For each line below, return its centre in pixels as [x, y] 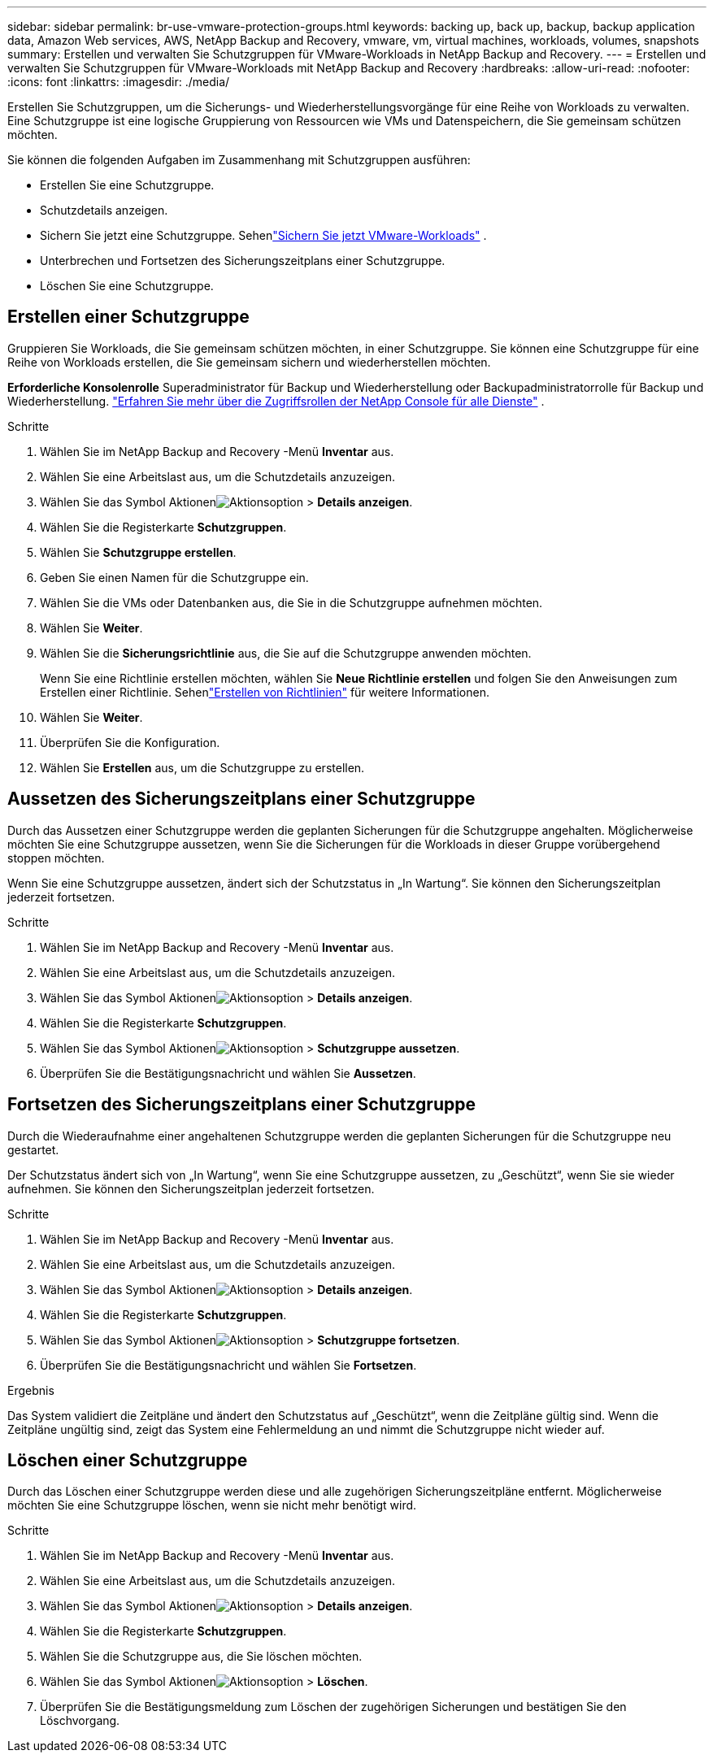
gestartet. [33, 1149]
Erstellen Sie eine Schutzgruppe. [127, 185]
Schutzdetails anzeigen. [104, 210]
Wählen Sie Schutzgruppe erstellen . [138, 552]
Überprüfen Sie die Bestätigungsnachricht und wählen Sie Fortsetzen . [228, 1365]
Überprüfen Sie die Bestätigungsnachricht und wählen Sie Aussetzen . [228, 1073]
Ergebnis [31, 1390]
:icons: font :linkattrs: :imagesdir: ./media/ [119, 82]
